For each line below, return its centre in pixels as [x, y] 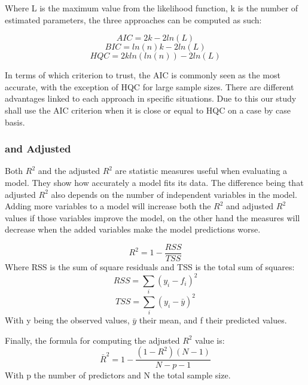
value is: [210, 340]
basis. [15, 122]
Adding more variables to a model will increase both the [108, 206]
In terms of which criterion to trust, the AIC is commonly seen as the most [143, 75]
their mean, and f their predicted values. [213, 320]
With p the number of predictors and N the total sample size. [118, 375]
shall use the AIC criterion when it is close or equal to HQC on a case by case [148, 110]
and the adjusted [69, 171]
